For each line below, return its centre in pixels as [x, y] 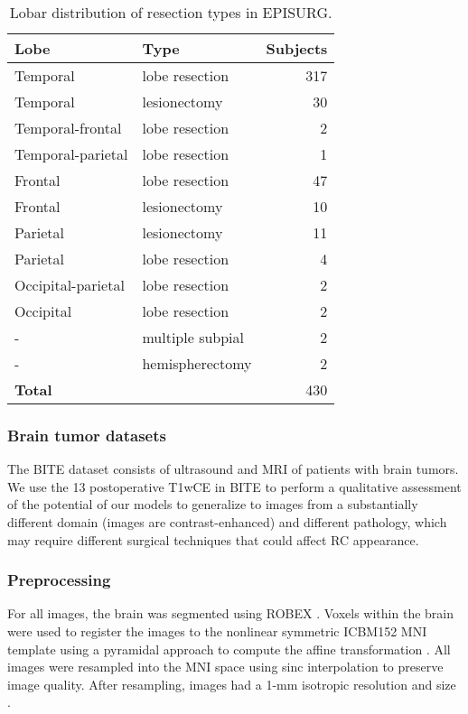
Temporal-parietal [71, 154]
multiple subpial [193, 337]
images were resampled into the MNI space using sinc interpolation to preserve [225, 667]
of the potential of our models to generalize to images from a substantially [213, 504]
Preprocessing [59, 580]
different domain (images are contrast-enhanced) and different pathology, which [227, 522]
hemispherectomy [197, 363]
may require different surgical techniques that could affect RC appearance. [213, 539]
